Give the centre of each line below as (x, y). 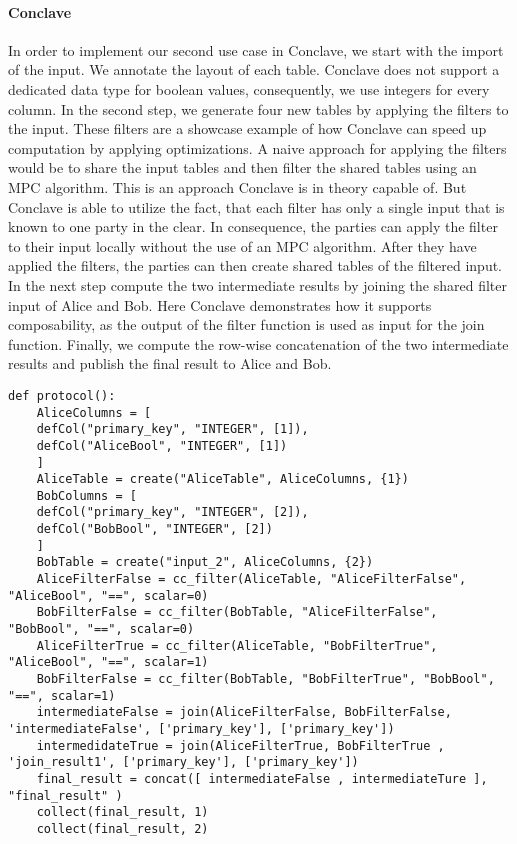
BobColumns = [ (86, 495)
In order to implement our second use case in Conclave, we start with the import (256, 49)
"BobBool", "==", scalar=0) (101, 629)
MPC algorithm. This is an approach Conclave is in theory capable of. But (237, 186)
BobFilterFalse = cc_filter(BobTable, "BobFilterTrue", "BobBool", (265, 679)
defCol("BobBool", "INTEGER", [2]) (154, 529)
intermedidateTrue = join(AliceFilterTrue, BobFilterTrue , (240, 745)
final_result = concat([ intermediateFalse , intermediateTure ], (262, 778)
